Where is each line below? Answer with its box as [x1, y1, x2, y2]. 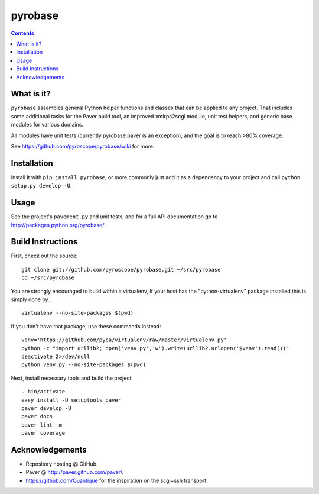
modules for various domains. [11, 121, 84, 128]
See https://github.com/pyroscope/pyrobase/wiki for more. [11, 143, 155, 150]
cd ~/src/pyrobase [21, 275, 75, 281]
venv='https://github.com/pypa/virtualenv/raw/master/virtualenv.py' [21, 337, 227, 343]
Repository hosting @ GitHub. [25, 460, 98, 467]
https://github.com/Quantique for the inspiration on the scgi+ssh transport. [25, 477, 208, 484]
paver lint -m [21, 421, 62, 428]
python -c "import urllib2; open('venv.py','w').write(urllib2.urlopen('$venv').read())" [21, 345, 289, 351]
